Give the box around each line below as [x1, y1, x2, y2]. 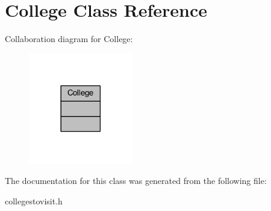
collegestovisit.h [5, 195, 63, 207]
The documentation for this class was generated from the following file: [5, 174, 267, 187]
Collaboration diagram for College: [5, 32, 133, 45]
